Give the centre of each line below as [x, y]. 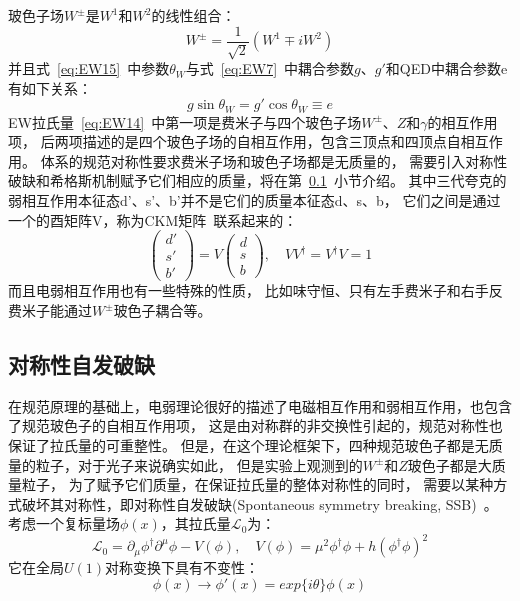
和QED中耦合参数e [446, 68]
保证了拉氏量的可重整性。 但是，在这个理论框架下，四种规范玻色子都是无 [248, 444]
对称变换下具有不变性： [182, 567]
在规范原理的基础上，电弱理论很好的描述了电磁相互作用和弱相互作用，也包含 [260, 405]
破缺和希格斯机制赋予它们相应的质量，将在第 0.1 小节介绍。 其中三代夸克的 [257, 180]
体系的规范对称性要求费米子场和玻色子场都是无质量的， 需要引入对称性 [274, 160]
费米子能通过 [50, 310]
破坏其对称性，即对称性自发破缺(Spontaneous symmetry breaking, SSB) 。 [259, 503]
